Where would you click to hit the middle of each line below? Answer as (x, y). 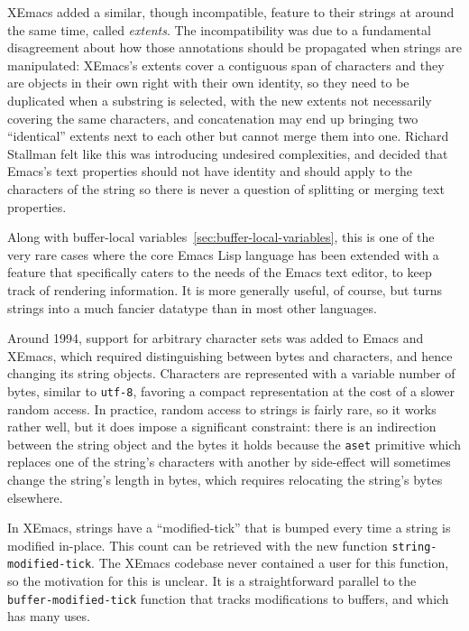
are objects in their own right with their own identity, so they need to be (208, 83)
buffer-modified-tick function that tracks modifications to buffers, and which (228, 598)
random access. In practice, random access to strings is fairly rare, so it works (222, 408)
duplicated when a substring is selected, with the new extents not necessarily (220, 100)
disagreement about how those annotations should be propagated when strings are (234, 47)
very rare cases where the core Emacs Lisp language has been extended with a (223, 254)
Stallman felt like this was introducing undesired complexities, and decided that (228, 153)
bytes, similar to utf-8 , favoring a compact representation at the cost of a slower (231, 390)
